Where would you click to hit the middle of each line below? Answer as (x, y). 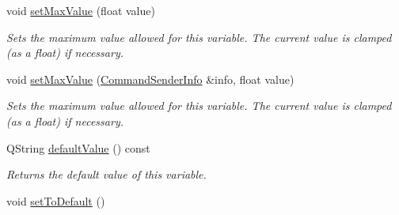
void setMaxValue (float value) (81, 10)
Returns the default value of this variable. (106, 174)
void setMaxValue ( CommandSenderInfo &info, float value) (150, 79)
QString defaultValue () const (78, 147)
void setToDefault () (56, 200)
